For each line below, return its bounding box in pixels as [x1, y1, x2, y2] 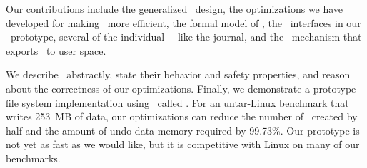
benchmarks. [6, 150, 61, 165]
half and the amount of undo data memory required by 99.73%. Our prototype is [6, 122, 360, 137]
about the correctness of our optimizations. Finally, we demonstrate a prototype [6, 80, 356, 95]
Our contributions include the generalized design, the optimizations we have [6, 1, 343, 16]
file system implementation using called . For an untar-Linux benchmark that [6, 95, 349, 110]
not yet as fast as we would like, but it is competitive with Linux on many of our [6, 137, 360, 152]
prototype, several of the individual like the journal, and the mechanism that [10, 29, 362, 44]
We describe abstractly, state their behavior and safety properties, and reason [6, 67, 351, 82]
